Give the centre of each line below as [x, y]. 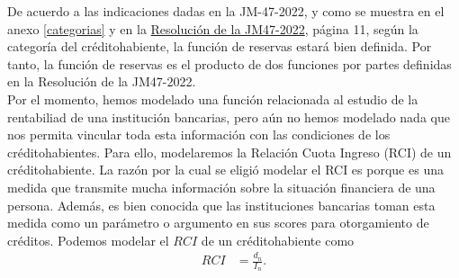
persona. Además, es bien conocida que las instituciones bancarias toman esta [221, 205]
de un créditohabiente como [278, 240]
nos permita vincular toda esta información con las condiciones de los [199, 135]
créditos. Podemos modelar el [88, 240]
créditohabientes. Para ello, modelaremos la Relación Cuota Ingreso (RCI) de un [229, 152]
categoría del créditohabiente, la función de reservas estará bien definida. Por [220, 46]
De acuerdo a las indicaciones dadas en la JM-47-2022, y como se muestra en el [226, 11]
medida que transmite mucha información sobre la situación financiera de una [221, 187]
